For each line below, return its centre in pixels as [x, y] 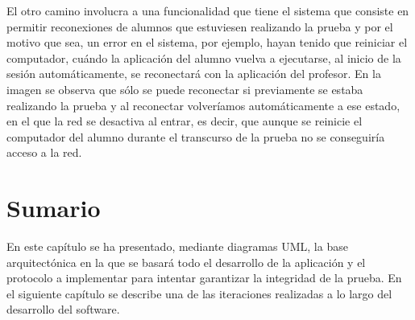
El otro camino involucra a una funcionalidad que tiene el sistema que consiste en [208, 10]
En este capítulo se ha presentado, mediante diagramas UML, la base [177, 246]
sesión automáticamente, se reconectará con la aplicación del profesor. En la [194, 74]
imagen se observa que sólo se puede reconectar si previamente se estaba [185, 89]
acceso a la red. [44, 152]
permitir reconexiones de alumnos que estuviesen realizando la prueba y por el [200, 26]
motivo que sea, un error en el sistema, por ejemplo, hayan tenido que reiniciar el [207, 42]
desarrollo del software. [63, 309]
